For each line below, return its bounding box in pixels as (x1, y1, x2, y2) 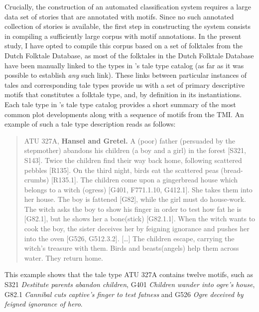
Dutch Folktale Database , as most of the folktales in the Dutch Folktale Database (4, 50, 254, 60)
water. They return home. (24, 252, 103, 263)
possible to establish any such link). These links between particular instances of (4, 70, 247, 80)
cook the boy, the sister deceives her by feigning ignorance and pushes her (24, 223, 250, 234)
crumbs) (24, 174, 49, 185)
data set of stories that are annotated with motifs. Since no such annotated (4, 11, 234, 21)
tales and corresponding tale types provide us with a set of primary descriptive (4, 79, 245, 90)
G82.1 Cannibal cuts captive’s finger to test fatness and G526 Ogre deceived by (4, 289, 244, 299)
